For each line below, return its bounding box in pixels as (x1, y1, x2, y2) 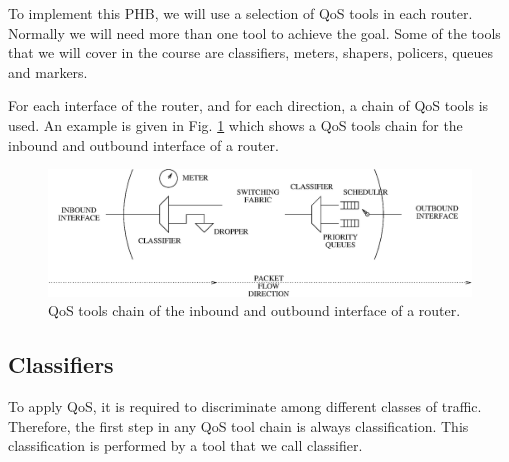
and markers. (8, 61, 88, 82)
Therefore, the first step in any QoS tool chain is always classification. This (8, 415, 469, 436)
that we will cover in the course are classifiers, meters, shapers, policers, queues (8, 42, 494, 63)
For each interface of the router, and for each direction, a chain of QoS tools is (8, 95, 489, 116)
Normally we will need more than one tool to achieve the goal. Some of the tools (8, 22, 501, 43)
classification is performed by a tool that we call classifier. (8, 435, 363, 456)
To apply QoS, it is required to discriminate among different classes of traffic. (8, 396, 482, 417)
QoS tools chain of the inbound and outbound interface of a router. (48, 300, 461, 321)
